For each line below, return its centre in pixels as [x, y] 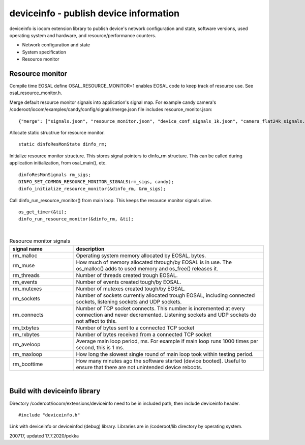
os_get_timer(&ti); [43, 212]
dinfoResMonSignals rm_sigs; [55, 175]
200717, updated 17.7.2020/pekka [44, 436]
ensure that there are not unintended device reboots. [139, 367]
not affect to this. [96, 321]
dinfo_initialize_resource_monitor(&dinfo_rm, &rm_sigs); [92, 189]
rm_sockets [26, 298]
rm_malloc [25, 256]
